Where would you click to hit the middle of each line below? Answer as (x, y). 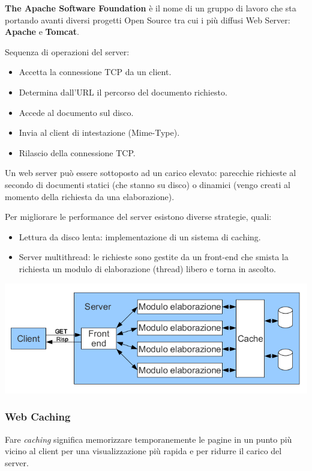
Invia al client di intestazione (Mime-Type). (99, 132)
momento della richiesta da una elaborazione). (90, 196)
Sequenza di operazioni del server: (67, 51)
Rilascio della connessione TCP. (77, 152)
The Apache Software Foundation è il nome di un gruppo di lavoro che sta (151, 8)
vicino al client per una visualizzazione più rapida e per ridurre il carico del (143, 451)
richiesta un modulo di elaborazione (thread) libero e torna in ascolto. (147, 268)
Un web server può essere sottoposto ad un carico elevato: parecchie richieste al (151, 173)
